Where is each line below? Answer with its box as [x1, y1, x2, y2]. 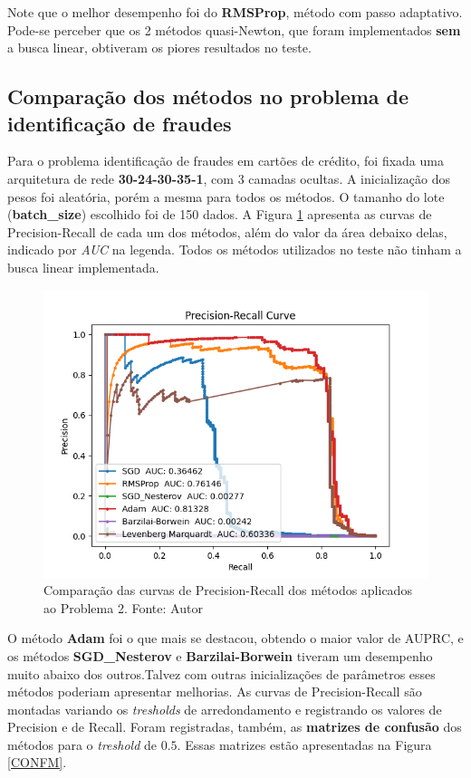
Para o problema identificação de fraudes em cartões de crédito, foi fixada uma [7, 151, 444, 170]
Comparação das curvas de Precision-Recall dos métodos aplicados [43, 581, 412, 600]
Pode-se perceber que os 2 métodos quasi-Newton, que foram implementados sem [7, 20, 461, 39]
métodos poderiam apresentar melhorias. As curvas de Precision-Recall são [7, 682, 422, 701]
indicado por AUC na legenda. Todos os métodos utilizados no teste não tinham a [7, 240, 462, 259]
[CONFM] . [7, 753, 67, 772]
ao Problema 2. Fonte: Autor [43, 598, 203, 617]
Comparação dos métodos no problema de [7, 82, 409, 110]
